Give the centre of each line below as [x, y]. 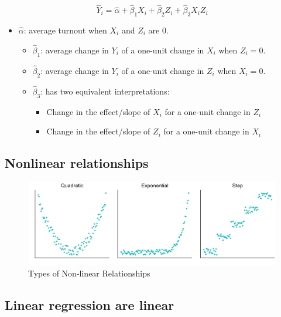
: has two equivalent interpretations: [105, 91]
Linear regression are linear [90, 304]
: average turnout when [65, 30]
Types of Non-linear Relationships [89, 273]
